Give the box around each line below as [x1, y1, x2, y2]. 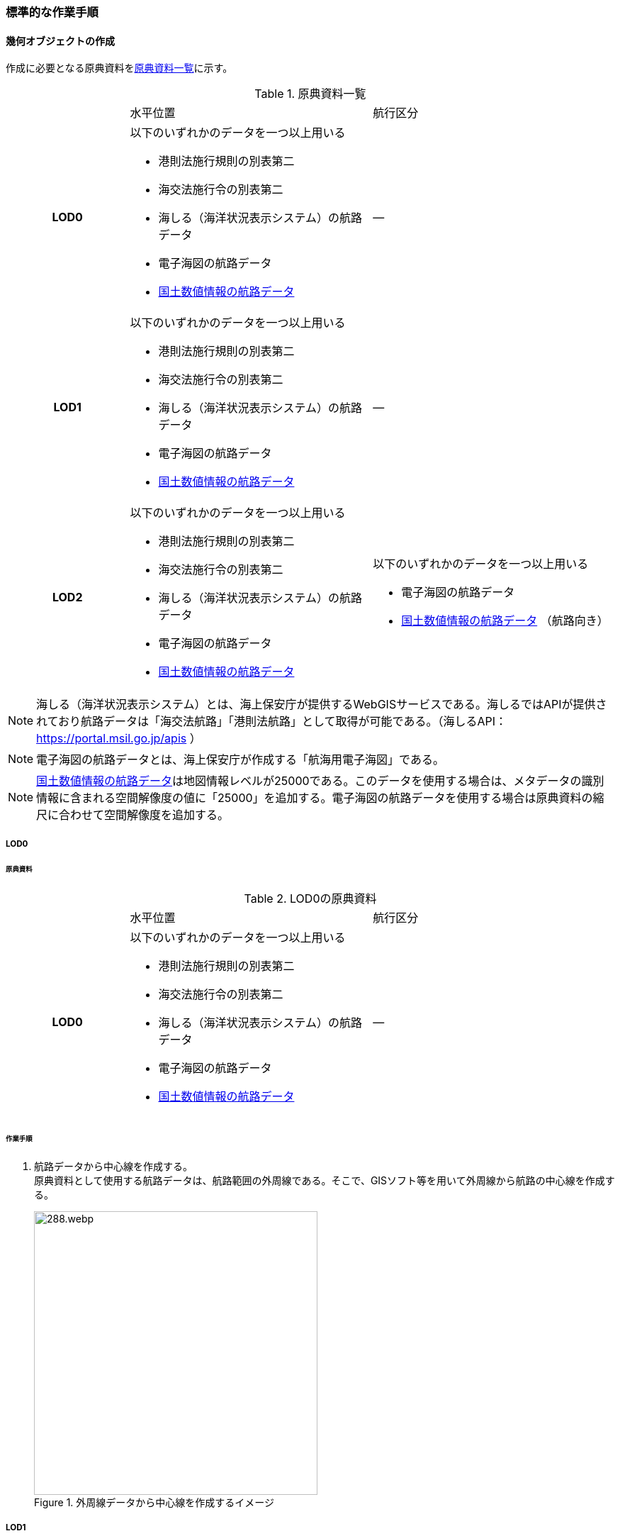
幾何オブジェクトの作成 [6, 34, 115, 47]
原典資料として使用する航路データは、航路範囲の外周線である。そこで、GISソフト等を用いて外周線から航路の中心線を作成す [34, 1174, 615, 1186]
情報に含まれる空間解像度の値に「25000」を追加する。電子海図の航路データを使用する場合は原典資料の [36, 791, 593, 806]
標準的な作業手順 [6, 5, 98, 19]
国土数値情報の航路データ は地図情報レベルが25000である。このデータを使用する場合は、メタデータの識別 [36, 774, 604, 789]
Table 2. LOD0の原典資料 [244, 891, 377, 906]
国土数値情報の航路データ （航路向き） [401, 613, 609, 628]
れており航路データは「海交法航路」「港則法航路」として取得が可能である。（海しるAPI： [36, 714, 507, 729]
